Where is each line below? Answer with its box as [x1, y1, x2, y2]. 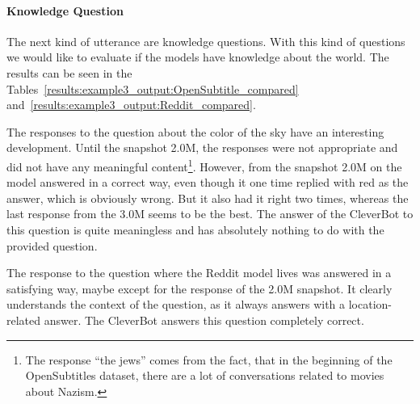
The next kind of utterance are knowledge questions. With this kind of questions [6, 32, 405, 49]
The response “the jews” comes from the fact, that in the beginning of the [25, 351, 393, 368]
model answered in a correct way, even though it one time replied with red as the [6, 174, 409, 191]
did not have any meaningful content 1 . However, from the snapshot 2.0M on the [6, 155, 402, 175]
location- [348, 296, 392, 313]
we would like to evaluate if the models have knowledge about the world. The [6, 48, 389, 65]
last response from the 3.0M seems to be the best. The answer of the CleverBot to [6, 205, 414, 222]
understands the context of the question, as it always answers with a [6, 296, 346, 313]
